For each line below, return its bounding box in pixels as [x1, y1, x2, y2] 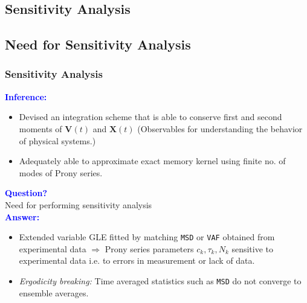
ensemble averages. [19, 286, 89, 299]
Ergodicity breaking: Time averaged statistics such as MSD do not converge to [19, 274, 302, 287]
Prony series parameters [105, 242, 194, 255]
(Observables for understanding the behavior [137, 122, 303, 135]
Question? [5, 187, 48, 199]
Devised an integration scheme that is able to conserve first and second [19, 110, 282, 123]
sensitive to [231, 242, 274, 255]
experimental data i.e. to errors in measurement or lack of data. [19, 254, 255, 267]
